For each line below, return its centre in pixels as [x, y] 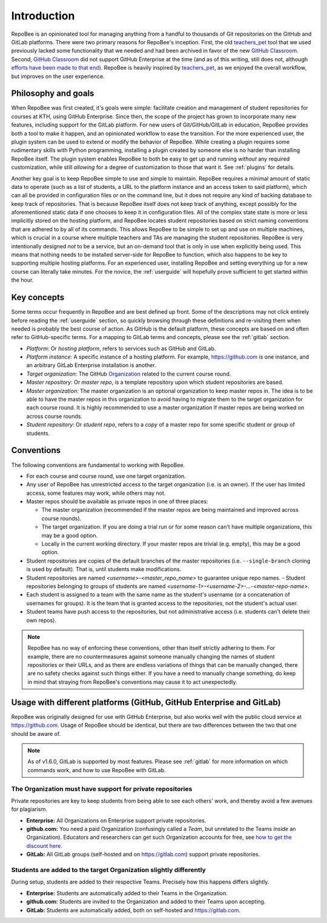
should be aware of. [36, 733]
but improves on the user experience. [58, 76]
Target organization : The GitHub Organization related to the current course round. [129, 374]
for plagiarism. [29, 809]
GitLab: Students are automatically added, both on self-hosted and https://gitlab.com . [133, 910]
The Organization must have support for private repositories [102, 789]
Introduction [43, 16]
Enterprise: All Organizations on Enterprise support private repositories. [116, 820]
